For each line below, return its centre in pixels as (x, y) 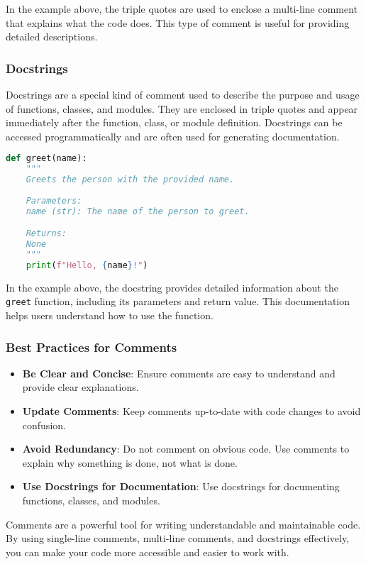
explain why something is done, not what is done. (130, 462)
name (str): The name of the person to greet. (138, 211)
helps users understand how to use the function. (110, 315)
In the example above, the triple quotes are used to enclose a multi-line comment (182, 9)
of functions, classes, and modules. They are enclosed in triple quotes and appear (182, 108)
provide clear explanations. (81, 387)
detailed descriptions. (52, 37)
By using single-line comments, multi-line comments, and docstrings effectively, (178, 538)
